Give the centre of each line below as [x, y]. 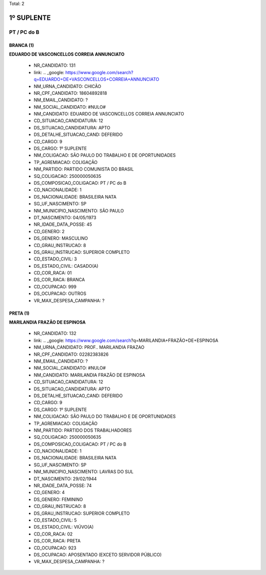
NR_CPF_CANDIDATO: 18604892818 [70, 93]
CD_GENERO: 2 [49, 231]
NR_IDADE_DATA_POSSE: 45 [63, 224]
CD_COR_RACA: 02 [53, 534]
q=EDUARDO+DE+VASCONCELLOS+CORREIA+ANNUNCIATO [97, 80]
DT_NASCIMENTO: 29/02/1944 [65, 479]
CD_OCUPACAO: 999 [55, 287]
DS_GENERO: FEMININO [58, 499]
